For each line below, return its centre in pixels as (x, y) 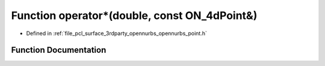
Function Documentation (59, 50)
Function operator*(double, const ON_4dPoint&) (134, 15)
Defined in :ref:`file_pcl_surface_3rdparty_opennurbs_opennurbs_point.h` (116, 33)
